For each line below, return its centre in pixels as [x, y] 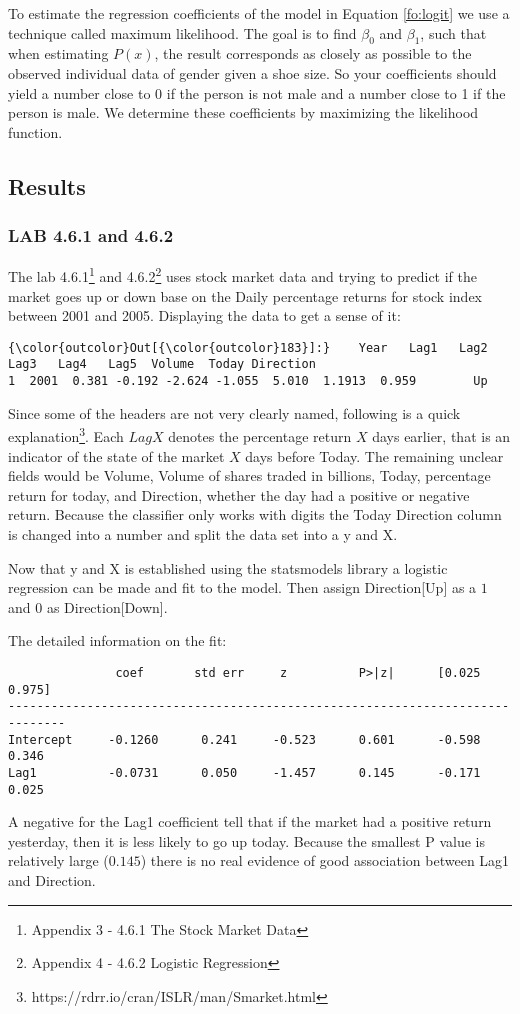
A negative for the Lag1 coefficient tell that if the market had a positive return [250, 821]
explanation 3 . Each [66, 435]
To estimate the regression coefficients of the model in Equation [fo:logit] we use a [259, 13]
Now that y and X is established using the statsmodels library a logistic [228, 567]
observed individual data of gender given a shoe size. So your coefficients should [252, 72]
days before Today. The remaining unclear [374, 455]
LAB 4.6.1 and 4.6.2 [91, 235]
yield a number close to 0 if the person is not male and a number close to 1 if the [257, 92]
